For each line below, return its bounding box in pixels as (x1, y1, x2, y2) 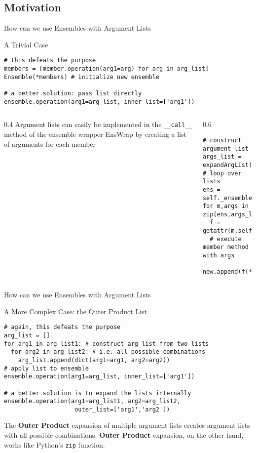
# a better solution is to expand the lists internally (4, 389, 191, 397)
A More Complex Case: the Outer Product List (4, 306, 147, 316)
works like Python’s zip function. (4, 439, 105, 450)
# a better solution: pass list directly (4, 90, 142, 97)
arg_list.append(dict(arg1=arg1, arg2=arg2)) (18, 356, 170, 364)
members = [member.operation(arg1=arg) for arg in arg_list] (4, 65, 209, 73)
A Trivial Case (4, 39, 48, 49)
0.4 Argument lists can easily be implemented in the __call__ (4, 119, 192, 129)
